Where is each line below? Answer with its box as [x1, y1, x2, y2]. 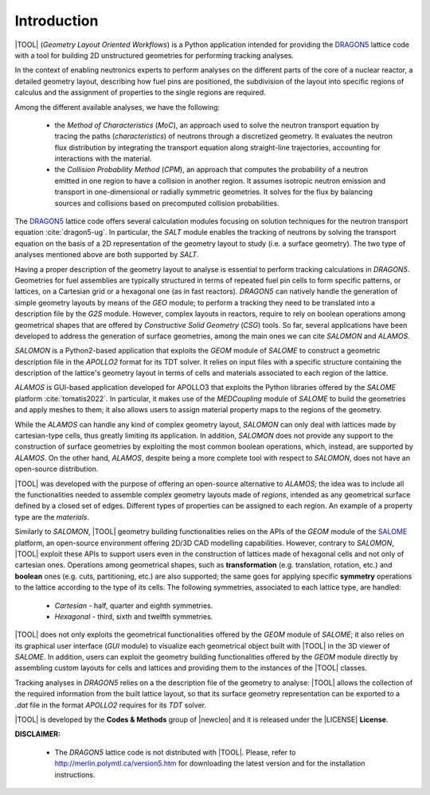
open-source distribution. [14, 464, 99, 473]
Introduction [14, 12, 99, 29]
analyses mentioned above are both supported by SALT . [14, 250, 199, 259]
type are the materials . [14, 512, 89, 521]
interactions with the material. [54, 154, 152, 163]
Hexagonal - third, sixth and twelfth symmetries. [54, 611, 213, 621]
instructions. [54, 770, 96, 779]
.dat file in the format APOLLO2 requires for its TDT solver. [14, 700, 207, 710]
